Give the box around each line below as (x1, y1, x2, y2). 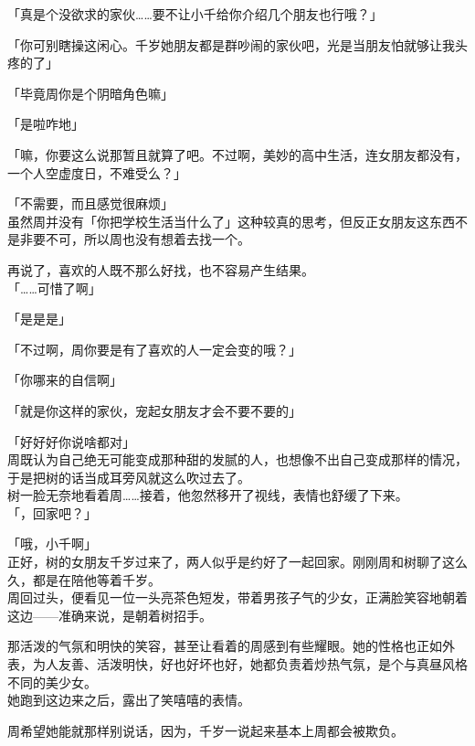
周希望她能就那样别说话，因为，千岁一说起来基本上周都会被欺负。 (7, 720, 404, 740)
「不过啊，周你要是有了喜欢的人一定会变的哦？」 (7, 339, 301, 358)
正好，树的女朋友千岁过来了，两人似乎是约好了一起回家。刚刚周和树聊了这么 (7, 552, 468, 571)
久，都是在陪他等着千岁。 (7, 570, 161, 589)
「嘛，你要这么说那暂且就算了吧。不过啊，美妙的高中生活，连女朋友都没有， (7, 144, 468, 164)
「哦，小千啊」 (7, 534, 97, 553)
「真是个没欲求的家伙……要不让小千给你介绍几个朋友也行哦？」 (7, 5, 383, 23)
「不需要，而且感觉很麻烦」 (7, 194, 174, 213)
